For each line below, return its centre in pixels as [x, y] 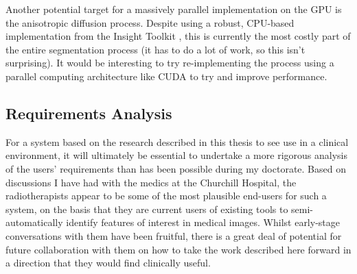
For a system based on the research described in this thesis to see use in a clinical [177, 141]
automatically [34, 222]
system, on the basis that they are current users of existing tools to [147, 209]
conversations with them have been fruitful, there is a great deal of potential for [174, 235]
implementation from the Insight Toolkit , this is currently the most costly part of [178, 36]
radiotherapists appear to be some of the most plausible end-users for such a [166, 196]
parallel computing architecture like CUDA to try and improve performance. [166, 76]
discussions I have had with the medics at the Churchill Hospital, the [151, 182]
